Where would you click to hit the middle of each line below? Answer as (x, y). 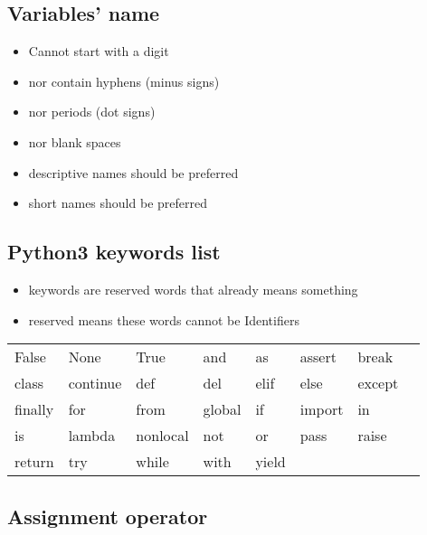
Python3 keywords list (114, 252)
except (378, 383)
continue (95, 383)
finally (34, 409)
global (222, 409)
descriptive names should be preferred (133, 172)
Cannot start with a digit (99, 51)
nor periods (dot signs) (92, 112)
